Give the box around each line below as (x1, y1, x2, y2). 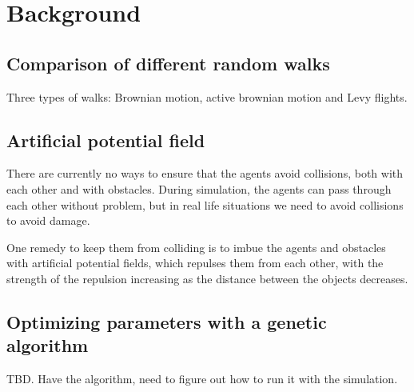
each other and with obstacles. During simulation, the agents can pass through (6, 180, 392, 197)
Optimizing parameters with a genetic (6, 309, 327, 334)
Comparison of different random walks (6, 50, 330, 75)
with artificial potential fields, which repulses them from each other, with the (6, 254, 384, 271)
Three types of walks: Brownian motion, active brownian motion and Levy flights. (6, 88, 408, 105)
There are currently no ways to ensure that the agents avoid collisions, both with (6, 165, 404, 182)
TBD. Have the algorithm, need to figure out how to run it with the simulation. (6, 370, 398, 387)
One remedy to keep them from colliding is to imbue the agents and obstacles (6, 238, 386, 255)
